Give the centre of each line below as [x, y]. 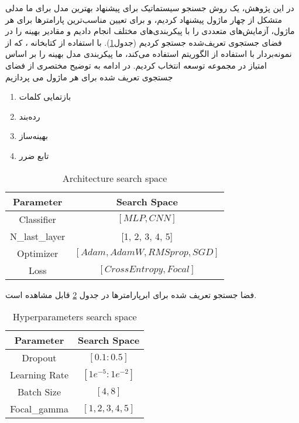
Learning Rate [39, 375]
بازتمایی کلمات [45, 97]
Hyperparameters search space [75, 317]
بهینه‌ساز [33, 136]
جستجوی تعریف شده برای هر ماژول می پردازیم [89, 77]
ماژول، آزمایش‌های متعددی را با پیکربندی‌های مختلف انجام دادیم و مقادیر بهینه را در [150, 31]
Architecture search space [115, 178]
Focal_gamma [39, 409]
